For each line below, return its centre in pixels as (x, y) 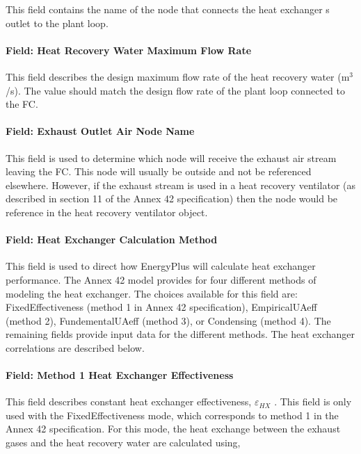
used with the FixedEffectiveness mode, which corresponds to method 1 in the (172, 415)
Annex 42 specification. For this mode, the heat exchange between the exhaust (173, 429)
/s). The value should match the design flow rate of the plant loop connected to (175, 90)
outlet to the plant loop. (57, 23)
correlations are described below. (75, 347)
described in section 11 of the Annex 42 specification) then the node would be (172, 198)
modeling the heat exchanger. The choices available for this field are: (152, 293)
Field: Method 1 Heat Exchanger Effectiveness (120, 375)
